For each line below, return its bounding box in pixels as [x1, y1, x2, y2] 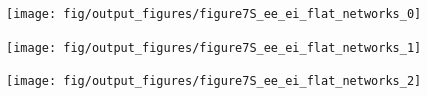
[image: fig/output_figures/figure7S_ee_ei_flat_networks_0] [6, 7, 422, 21]
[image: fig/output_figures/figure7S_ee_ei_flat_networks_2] [6, 74, 422, 89]
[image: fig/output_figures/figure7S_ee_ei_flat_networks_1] [6, 40, 422, 55]
